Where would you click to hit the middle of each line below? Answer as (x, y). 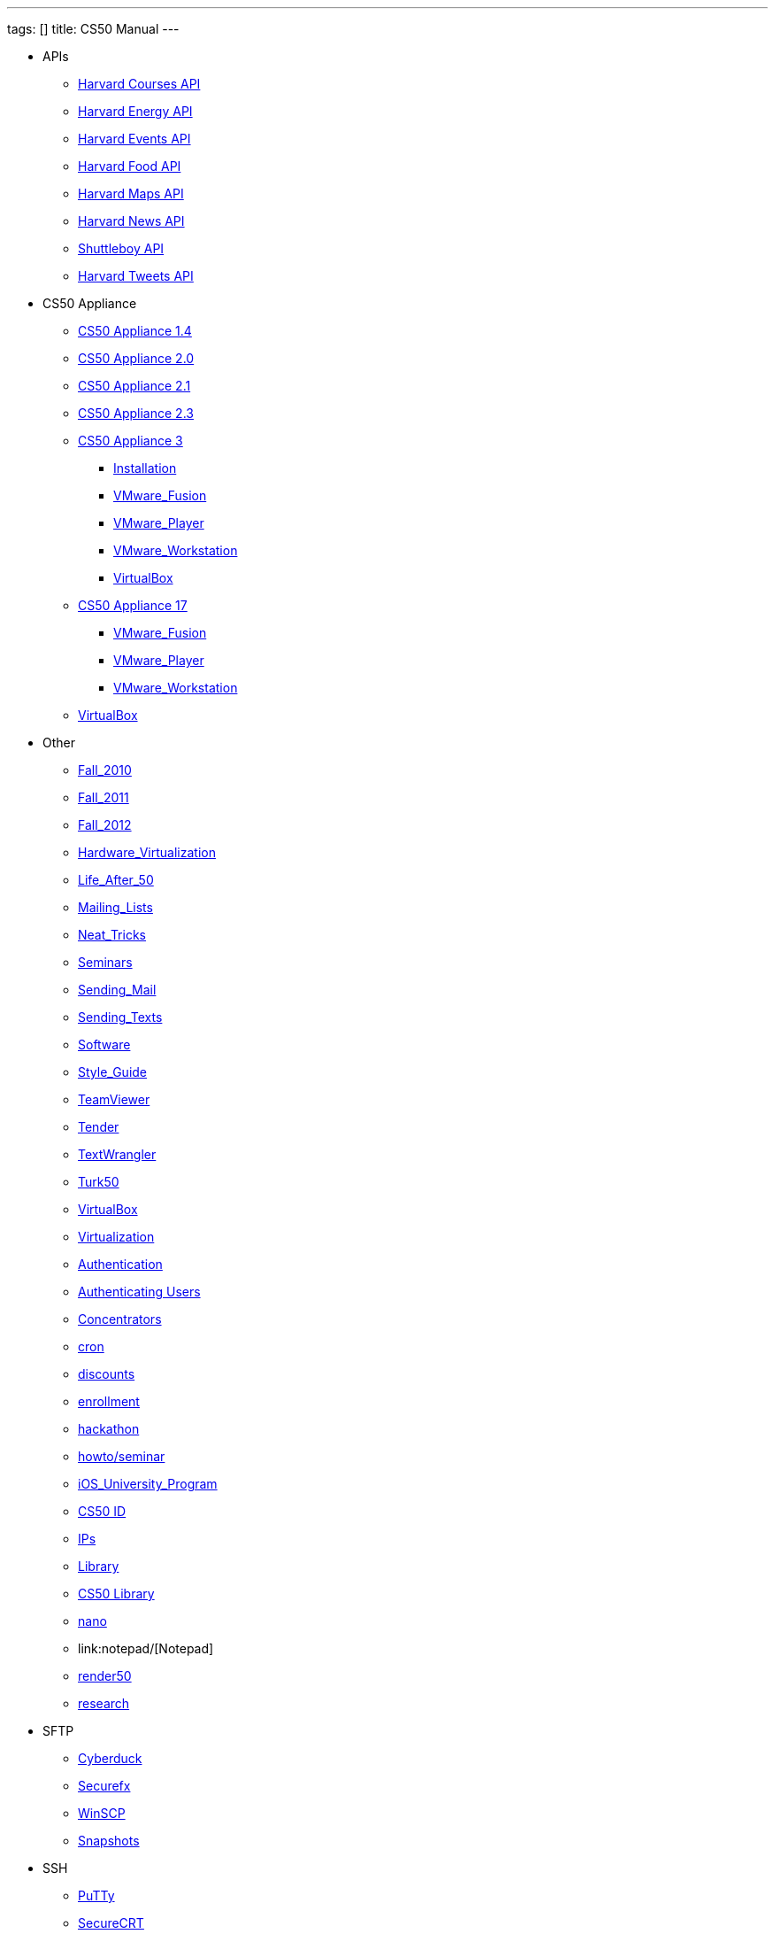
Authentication (120, 1264)
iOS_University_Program (148, 1484)
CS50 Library (116, 1594)
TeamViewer (114, 1099)
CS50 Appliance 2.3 (136, 413)
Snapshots (109, 1841)
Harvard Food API (130, 166)
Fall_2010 (105, 770)
